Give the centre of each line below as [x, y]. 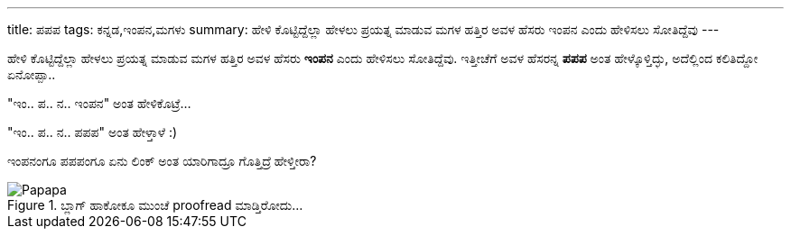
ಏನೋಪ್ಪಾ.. [32, 74]
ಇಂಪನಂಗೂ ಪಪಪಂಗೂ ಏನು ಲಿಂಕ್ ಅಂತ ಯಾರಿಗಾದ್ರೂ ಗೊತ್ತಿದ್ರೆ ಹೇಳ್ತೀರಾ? [162, 161]
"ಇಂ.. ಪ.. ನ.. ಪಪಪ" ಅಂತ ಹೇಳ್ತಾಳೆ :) [93, 132]
